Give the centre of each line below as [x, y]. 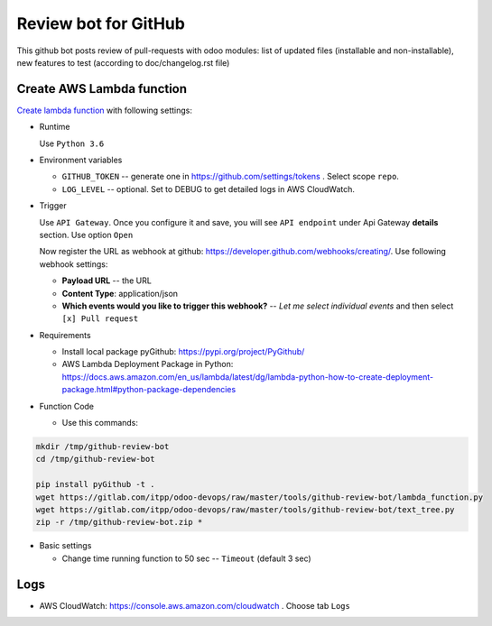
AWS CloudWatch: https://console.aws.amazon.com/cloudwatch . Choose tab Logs [195, 605]
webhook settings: [74, 264]
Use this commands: [100, 423]
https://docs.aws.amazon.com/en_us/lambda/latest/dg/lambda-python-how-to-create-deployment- [247, 377]
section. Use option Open [86, 235]
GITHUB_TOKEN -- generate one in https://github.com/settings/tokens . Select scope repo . [230, 177]
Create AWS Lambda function [102, 89]
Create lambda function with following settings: [105, 110]
